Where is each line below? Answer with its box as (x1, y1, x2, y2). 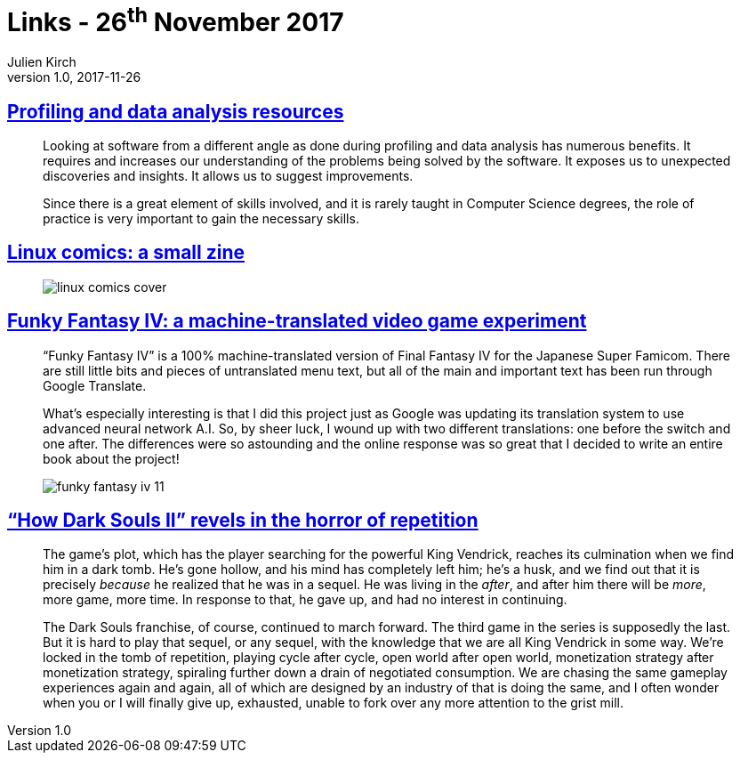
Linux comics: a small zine (7, 241, 245, 264)
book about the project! (43, 450, 180, 466)
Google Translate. (43, 377, 147, 393)
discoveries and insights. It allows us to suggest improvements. (43, 167, 414, 183)
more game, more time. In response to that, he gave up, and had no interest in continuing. (43, 592, 567, 608)
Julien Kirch (7, 54, 76, 70)
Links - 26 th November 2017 (7, 2, 344, 38)
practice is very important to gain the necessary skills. (43, 210, 359, 226)
